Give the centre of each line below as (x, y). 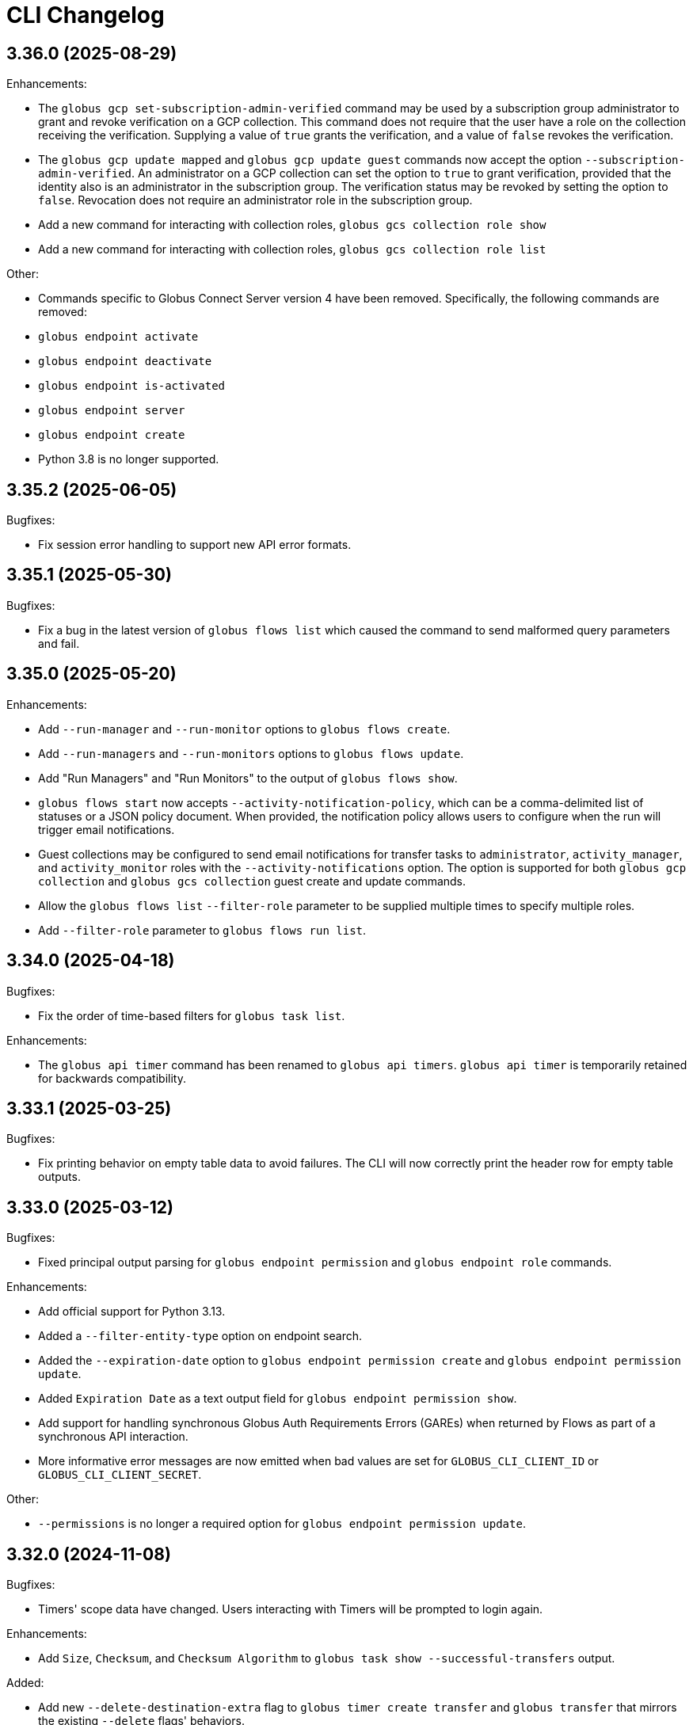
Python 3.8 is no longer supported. (129, 459)
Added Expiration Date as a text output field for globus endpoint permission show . (278, 1399)
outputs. (59, 1177)
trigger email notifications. (107, 829)
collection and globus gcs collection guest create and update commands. (252, 881)
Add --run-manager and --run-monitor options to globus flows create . (244, 729)
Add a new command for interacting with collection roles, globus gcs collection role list (292, 249)
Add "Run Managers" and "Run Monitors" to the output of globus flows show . (248, 778)
